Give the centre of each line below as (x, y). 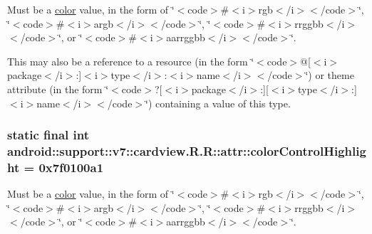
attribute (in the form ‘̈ (58, 89)
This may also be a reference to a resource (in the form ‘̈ (131, 61)
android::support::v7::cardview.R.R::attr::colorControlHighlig (187, 151)
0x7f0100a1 (71, 167)
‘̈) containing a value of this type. (218, 103)
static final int (48, 135)
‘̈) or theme (330, 75)
